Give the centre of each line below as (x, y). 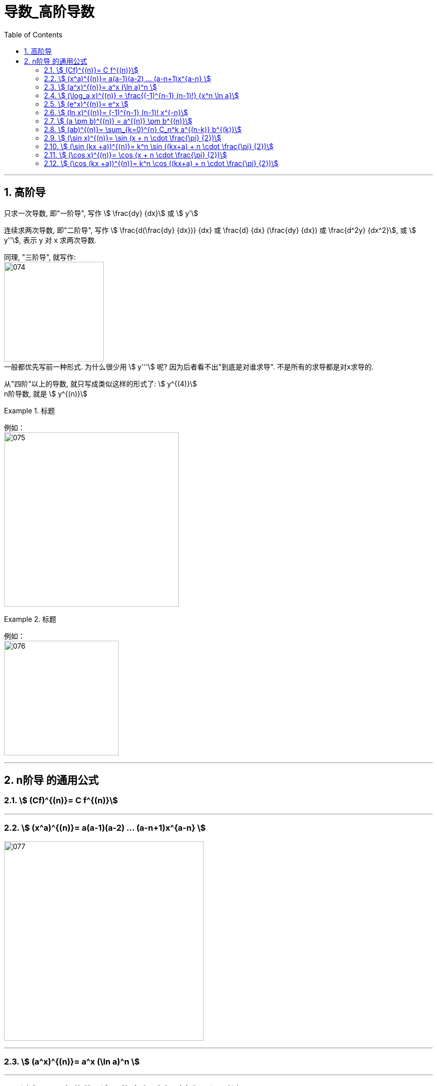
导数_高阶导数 (49, 12)
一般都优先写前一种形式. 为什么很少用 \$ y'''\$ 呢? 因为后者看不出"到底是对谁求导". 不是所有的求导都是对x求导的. (189, 366)
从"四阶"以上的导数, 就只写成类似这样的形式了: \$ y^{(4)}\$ (101, 383)
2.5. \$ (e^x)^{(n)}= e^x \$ (86, 104)
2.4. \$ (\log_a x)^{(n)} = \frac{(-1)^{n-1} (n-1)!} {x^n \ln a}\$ (141, 95)
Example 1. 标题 (29, 410)
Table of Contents (33, 34)
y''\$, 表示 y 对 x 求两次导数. (50, 240)
